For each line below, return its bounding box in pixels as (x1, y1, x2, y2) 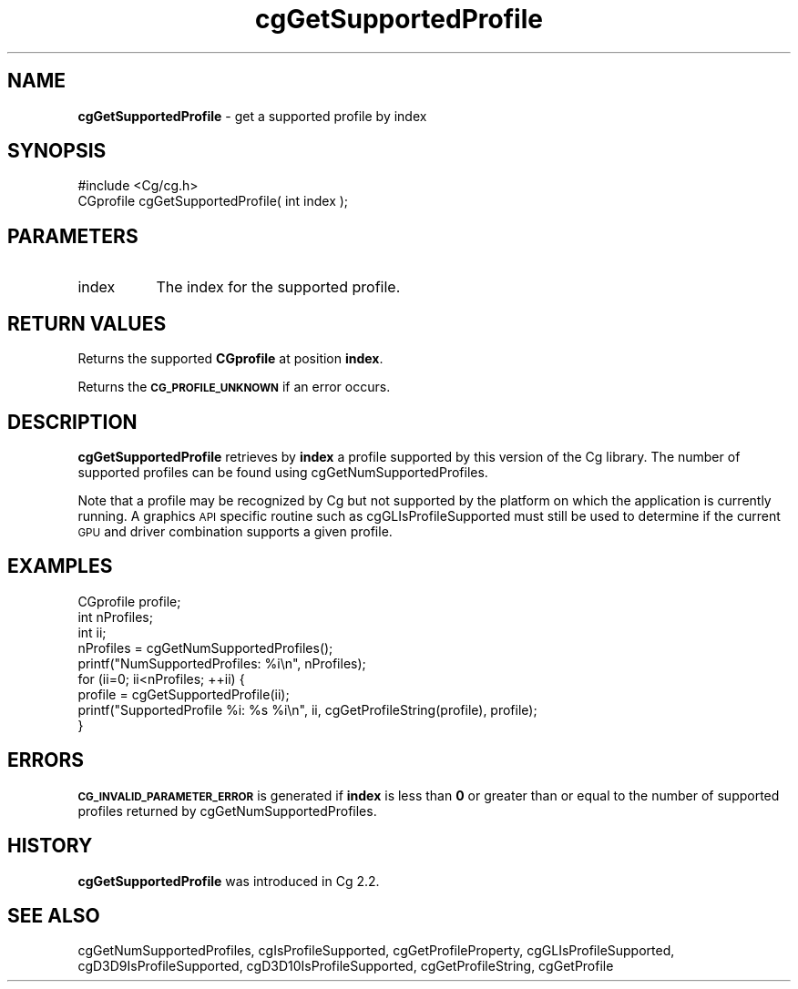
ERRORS (7, 749, 85, 772)
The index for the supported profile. (156, 278, 401, 297)
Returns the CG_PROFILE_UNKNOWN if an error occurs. (77, 379, 391, 395)
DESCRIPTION (7, 410, 138, 433)
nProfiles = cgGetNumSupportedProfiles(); (77, 639, 333, 656)
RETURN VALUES (7, 311, 167, 335)
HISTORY (7, 834, 93, 858)
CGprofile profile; (77, 593, 181, 609)
